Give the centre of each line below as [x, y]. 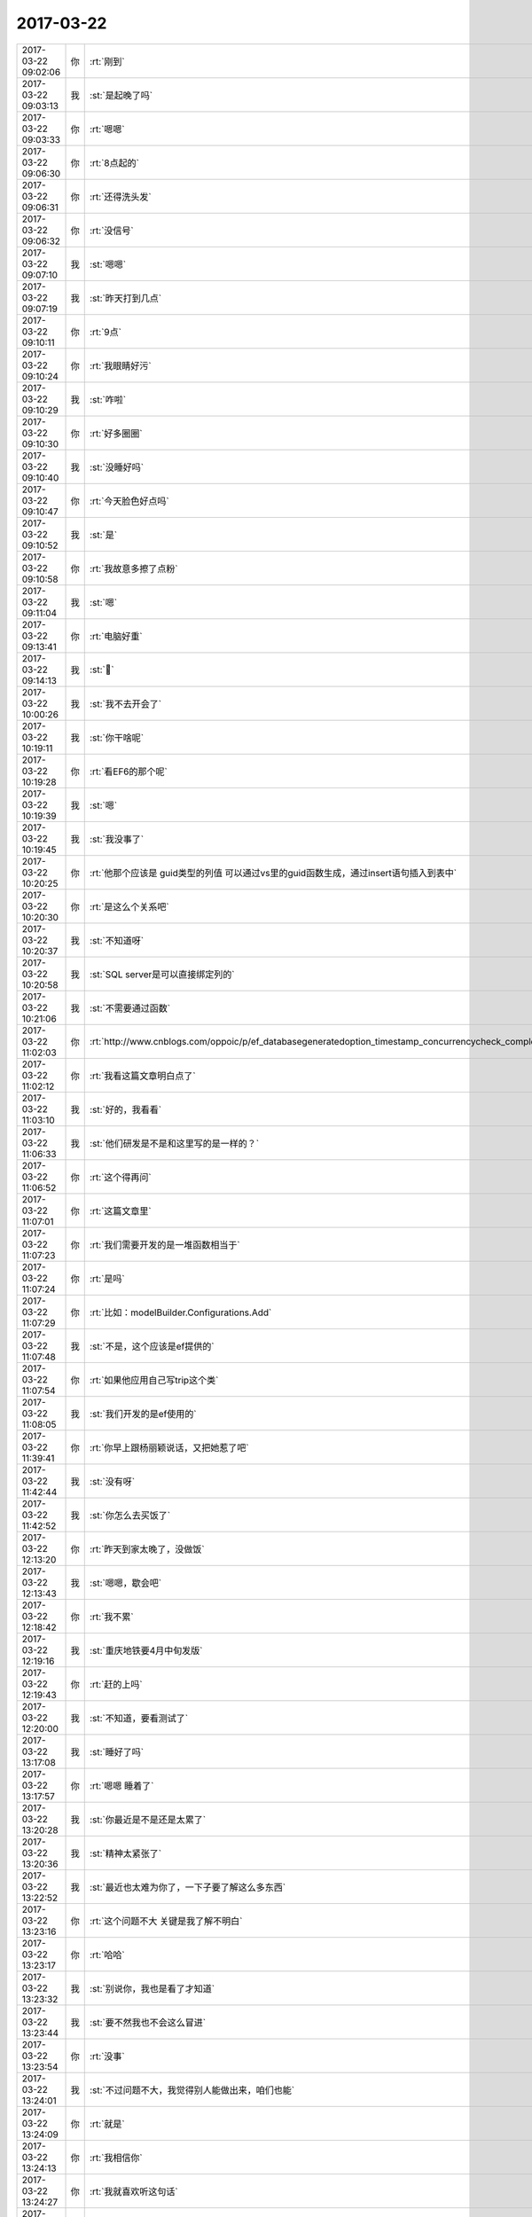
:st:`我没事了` [117, 839]
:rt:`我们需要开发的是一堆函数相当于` [164, 1244]
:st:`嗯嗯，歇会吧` [125, 1583]
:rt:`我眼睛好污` [120, 365]
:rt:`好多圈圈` [116, 433]
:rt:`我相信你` [116, 2158]
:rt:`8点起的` [114, 162]
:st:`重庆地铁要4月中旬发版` [146, 1650]
